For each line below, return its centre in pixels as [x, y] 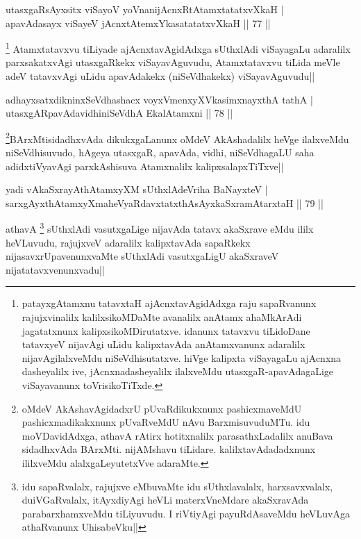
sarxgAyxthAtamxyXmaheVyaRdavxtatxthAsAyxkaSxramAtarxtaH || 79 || [165, 202]
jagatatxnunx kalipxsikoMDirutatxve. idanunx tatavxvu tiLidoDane [166, 330]
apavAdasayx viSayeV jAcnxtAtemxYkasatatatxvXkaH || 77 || [138, 23]
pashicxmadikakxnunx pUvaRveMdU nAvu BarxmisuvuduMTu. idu [166, 422]
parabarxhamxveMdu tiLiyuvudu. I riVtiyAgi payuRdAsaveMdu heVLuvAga [186, 513]
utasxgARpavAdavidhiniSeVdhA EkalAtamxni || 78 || [119, 113]
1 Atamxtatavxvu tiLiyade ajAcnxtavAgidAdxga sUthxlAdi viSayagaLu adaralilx [178, 48]
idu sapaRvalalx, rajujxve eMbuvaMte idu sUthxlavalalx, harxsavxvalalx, [177, 486]
